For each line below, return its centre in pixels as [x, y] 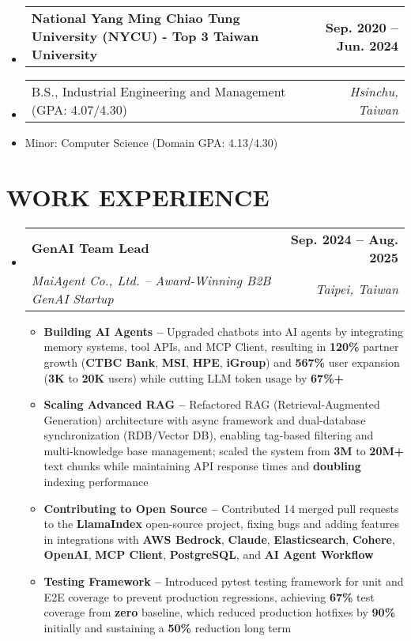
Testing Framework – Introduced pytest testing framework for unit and [224, 581]
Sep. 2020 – [362, 27]
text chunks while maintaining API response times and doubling [202, 466]
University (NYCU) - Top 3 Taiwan [145, 36]
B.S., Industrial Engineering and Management [158, 91]
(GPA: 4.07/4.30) [79, 109]
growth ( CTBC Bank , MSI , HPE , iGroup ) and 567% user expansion [222, 362]
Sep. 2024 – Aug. [344, 239]
